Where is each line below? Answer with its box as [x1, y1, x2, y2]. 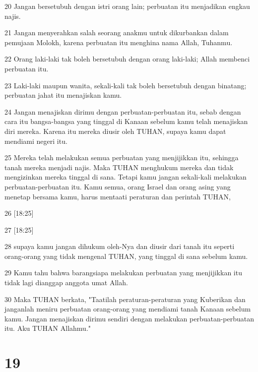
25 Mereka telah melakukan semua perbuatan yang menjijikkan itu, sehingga [4, 152, 239, 163]
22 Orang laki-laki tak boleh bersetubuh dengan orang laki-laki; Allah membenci [4, 54, 250, 64]
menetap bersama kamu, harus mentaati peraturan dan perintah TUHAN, [4, 191, 231, 201]
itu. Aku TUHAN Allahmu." [4, 323, 91, 333]
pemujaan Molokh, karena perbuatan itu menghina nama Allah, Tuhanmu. [4, 37, 233, 47]
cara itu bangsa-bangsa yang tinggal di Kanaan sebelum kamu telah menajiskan [4, 116, 248, 126]
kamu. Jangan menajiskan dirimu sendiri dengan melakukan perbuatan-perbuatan [4, 313, 255, 323]
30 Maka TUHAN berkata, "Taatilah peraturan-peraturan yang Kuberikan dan [4, 294, 246, 304]
